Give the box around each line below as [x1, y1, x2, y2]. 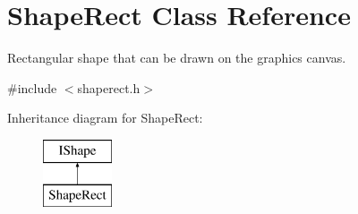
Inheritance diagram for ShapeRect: [7, 108, 203, 127]
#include [7, 78, 57, 97]
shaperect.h [77, 78, 141, 97]
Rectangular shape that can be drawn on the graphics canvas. [7, 48, 346, 67]
